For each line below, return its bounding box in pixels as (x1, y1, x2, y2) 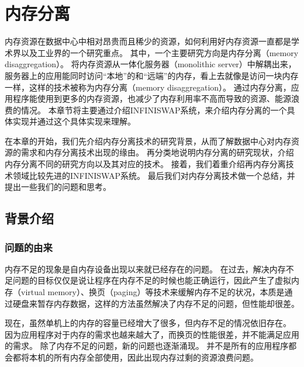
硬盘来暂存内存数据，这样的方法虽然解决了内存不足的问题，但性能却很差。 (12, 297, 299, 309)
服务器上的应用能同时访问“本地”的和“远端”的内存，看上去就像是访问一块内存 (5, 69, 299, 81)
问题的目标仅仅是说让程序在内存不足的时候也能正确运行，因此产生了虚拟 (12, 274, 291, 286)
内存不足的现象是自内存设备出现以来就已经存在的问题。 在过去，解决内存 (5, 262, 286, 275)
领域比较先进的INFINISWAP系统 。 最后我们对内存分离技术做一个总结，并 (12, 169, 295, 181)
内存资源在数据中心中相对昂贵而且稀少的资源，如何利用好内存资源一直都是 (5, 35, 291, 47)
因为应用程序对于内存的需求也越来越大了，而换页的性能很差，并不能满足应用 (5, 328, 299, 340)
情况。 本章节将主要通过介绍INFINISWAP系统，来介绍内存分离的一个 (20, 103, 287, 116)
